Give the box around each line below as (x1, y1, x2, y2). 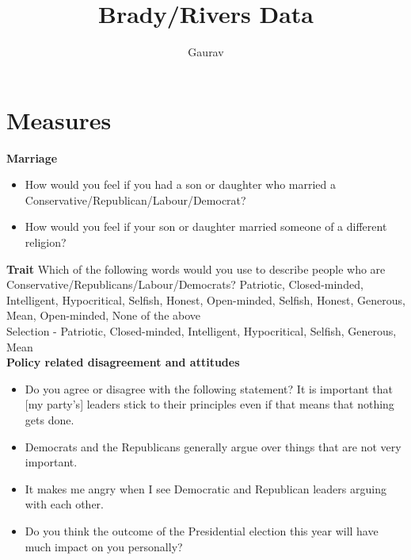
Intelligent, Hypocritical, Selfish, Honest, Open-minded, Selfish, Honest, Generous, (6, 291, 405, 308)
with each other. (25, 496, 105, 512)
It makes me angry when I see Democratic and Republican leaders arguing (25, 480, 386, 497)
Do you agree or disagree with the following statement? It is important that (25, 380, 393, 397)
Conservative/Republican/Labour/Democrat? (25, 191, 246, 208)
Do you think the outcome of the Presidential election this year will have (25, 522, 379, 539)
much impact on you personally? (25, 538, 183, 554)
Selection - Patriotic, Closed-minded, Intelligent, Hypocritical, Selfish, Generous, (6, 323, 397, 339)
